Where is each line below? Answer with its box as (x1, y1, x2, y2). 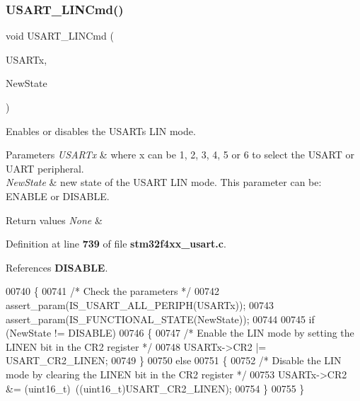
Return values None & (6, 212, 103, 227)
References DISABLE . (6, 260, 108, 274)
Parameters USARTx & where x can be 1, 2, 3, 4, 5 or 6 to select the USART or (6, 147, 354, 162)
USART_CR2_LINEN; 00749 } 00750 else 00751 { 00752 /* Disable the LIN (6, 353, 342, 368)
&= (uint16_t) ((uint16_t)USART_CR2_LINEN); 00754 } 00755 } (6, 380, 305, 395)
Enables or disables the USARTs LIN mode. (6, 123, 196, 138)
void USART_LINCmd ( (6, 28, 114, 43)
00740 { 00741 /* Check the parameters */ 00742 (6, 284, 219, 298)
